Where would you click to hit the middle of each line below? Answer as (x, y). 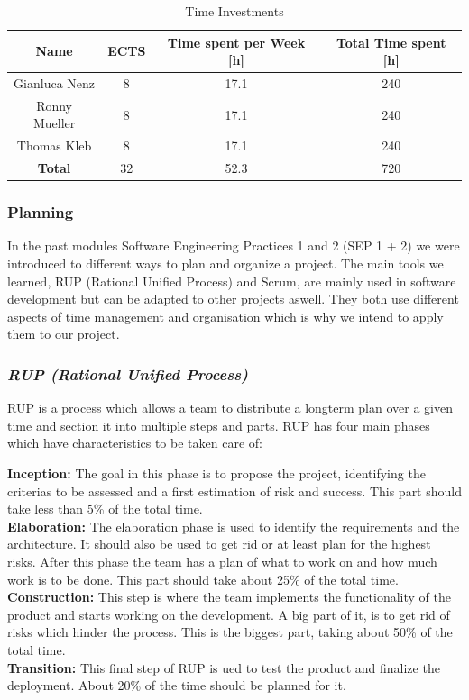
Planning (41, 212)
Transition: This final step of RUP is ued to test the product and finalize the (224, 667)
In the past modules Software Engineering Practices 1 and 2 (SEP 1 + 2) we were (234, 245)
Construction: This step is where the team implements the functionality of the (229, 597)
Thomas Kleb (54, 145)
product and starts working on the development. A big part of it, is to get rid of (229, 614)
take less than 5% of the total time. (105, 509)
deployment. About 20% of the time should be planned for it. (177, 685)
